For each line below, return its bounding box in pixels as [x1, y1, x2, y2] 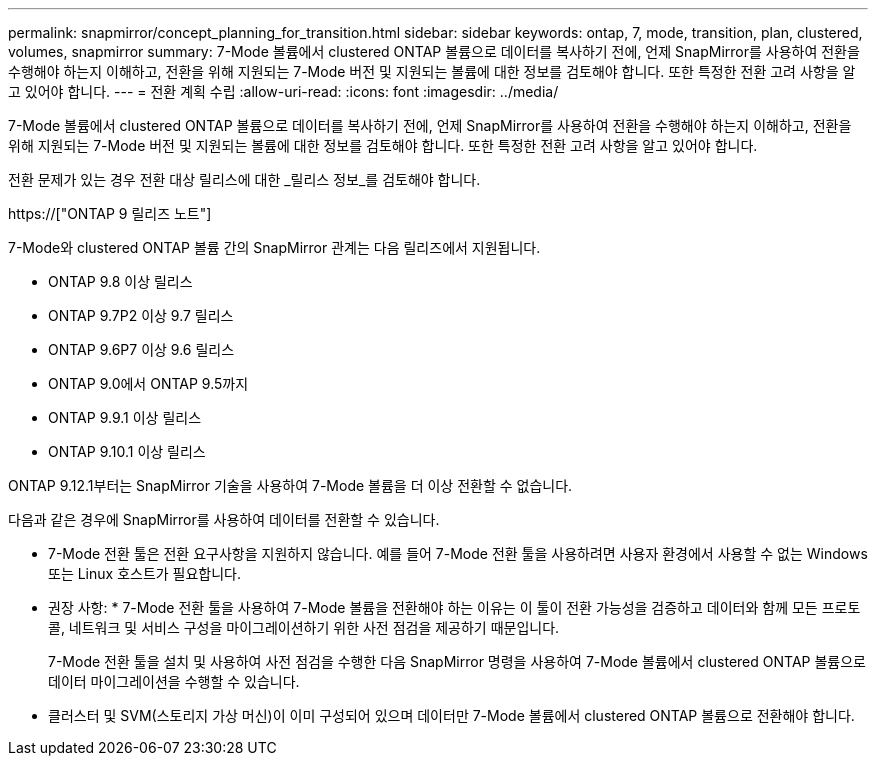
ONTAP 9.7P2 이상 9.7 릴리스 [48, 307, 234, 324]
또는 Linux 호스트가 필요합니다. [48, 565, 242, 582]
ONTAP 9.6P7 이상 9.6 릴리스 [48, 341, 235, 358]
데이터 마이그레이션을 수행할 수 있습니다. [48, 673, 300, 690]
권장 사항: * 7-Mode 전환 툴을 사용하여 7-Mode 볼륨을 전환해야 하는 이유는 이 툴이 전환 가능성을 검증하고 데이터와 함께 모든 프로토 [48, 599, 861, 616]
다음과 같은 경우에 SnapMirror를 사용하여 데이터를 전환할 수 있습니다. [8, 511, 440, 528]
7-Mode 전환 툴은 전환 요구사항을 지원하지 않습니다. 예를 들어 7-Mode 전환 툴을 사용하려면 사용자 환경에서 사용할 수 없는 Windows [48, 545, 868, 562]
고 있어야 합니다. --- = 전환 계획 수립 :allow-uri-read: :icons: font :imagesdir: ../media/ [8, 83, 559, 100]
